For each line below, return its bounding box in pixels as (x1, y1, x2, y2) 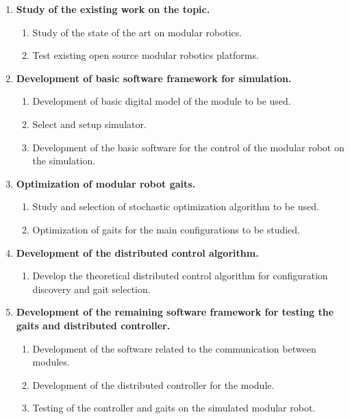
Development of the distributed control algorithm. (16, 245, 259, 259)
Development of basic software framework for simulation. (16, 71, 292, 85)
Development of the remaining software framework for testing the (16, 305, 334, 319)
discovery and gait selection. (32, 281, 151, 296)
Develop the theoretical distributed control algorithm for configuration (32, 268, 328, 283)
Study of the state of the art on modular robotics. (32, 25, 242, 39)
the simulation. (32, 153, 96, 168)
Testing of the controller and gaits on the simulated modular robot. (32, 401, 316, 415)
